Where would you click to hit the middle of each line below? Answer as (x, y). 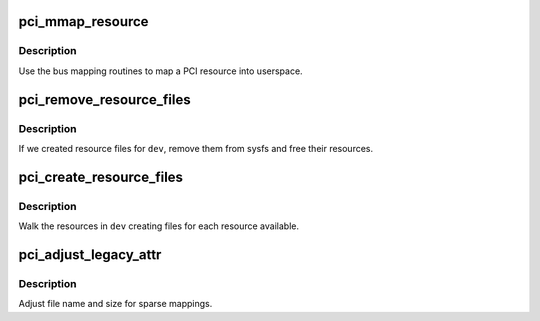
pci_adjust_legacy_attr (90, 254)
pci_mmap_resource (83, 21)
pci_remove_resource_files (104, 99)
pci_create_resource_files (101, 176)
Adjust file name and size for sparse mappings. (115, 304)
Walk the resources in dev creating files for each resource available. (159, 226)
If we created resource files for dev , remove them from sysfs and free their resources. (196, 148)
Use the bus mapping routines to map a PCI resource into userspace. (161, 71)
